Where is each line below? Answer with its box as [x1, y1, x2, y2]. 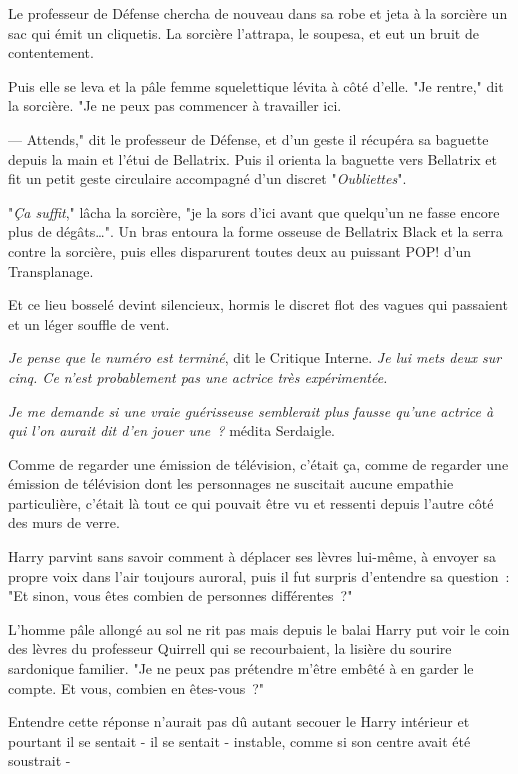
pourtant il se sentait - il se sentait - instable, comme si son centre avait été [8, 730, 471, 751]
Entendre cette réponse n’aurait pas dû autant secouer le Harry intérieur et [8, 711, 470, 732]
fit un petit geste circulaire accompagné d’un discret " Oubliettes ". [8, 168, 407, 189]
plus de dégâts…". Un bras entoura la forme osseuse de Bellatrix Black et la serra [8, 221, 503, 242]
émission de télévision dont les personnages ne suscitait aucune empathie [8, 473, 454, 494]
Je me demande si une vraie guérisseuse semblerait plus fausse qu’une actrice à [8, 400, 494, 421]
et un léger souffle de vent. [8, 313, 170, 334]
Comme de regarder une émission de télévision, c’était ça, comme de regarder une [8, 453, 509, 474]
